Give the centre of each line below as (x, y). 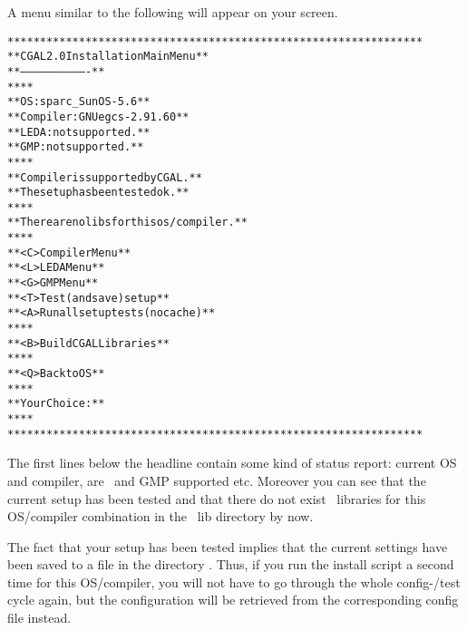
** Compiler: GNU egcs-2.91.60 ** (98, 116)
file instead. (39, 618)
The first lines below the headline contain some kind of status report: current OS (232, 463)
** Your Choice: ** (56, 404)
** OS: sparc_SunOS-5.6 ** (79, 102)
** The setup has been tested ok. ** (98, 193)
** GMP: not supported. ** (76, 147)
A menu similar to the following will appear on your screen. (173, 12)
